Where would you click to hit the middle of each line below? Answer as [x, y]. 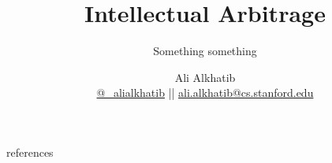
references [30, 152]
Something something [205, 51]
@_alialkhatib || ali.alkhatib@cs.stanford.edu [205, 93]
